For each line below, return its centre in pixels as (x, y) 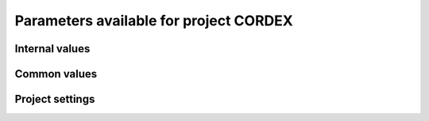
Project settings (55, 99)
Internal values (52, 49)
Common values (56, 74)
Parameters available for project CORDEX (154, 21)
